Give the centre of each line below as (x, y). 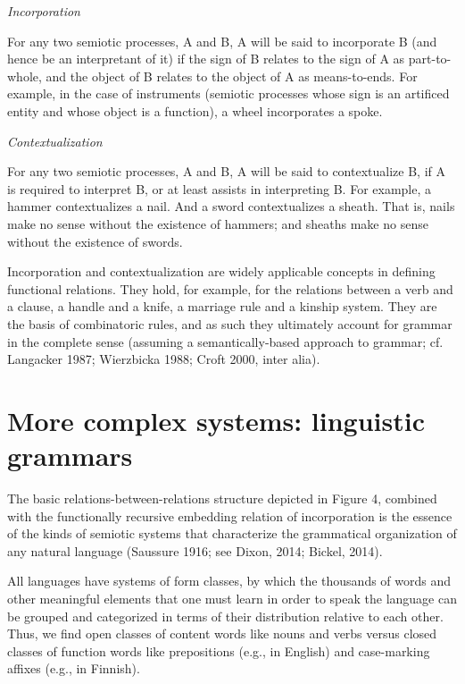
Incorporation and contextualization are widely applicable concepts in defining (221, 271)
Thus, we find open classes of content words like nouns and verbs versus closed (222, 633)
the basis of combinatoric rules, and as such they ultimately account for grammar (230, 323)
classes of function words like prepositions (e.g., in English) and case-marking (219, 650)
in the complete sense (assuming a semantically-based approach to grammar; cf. (225, 341)
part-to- (430, 59)
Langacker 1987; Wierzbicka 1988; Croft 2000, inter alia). (164, 359)
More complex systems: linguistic (216, 420)
